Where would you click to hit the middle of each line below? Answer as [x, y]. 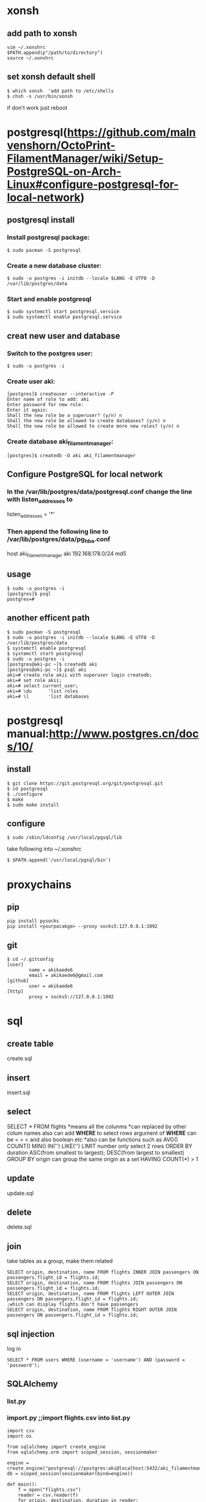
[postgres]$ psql [29, 594]
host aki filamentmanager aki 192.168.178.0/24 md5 [67, 554]
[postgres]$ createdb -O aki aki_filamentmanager [72, 455]
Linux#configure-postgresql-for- [93, 184]
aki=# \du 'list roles [43, 691]
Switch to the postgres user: [50, 353]
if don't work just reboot [37, 107]
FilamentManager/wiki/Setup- [85, 158]
